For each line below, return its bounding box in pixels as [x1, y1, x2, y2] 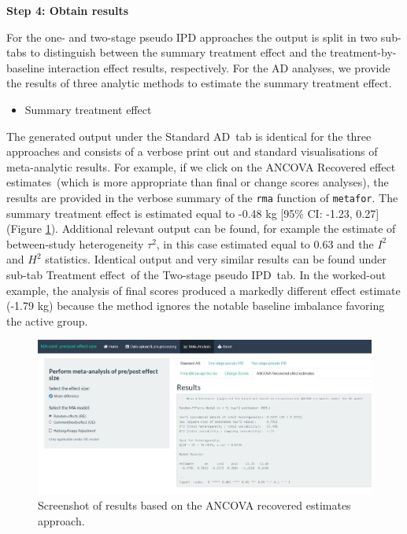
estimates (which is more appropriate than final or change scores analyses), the [6, 174, 389, 190]
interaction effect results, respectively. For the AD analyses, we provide [47, 59, 390, 75]
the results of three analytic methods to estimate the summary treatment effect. [6, 75, 392, 91]
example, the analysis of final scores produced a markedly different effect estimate [6, 282, 401, 298]
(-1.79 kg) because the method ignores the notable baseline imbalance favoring [6, 297, 385, 314]
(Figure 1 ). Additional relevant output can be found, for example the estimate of [6, 220, 396, 237]
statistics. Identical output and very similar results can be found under [45, 251, 387, 267]
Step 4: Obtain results [6, 2, 129, 18]
